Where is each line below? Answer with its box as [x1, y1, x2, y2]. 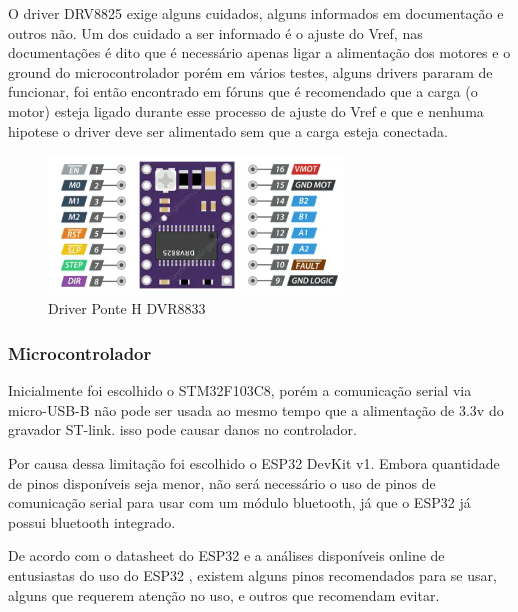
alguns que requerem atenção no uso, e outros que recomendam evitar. [8, 584, 440, 605]
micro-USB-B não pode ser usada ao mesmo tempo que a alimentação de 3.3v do [8, 399, 504, 420]
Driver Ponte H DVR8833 [48, 298, 206, 319]
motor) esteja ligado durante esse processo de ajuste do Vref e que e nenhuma [8, 100, 484, 121]
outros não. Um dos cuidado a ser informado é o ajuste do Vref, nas [8, 22, 423, 43]
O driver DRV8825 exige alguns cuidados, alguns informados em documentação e [8, 3, 504, 23]
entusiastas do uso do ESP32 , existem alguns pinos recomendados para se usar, [8, 564, 497, 585]
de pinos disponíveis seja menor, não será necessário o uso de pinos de [8, 472, 436, 493]
